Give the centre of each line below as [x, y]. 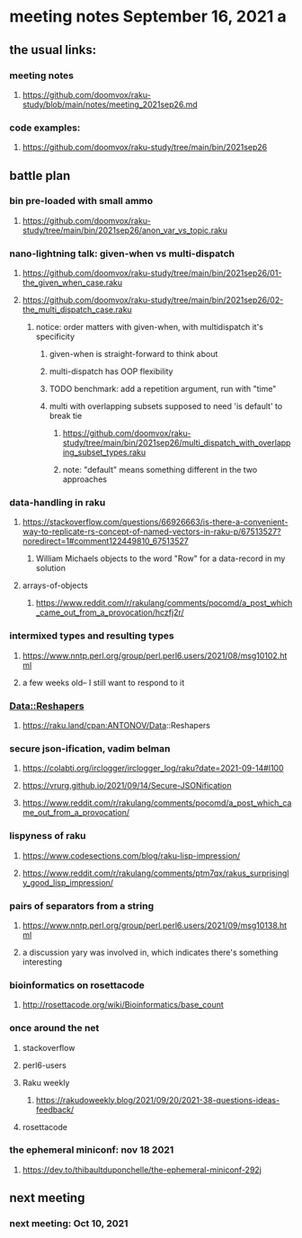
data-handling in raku [58, 503]
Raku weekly [46, 1082]
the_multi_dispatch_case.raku [77, 310]
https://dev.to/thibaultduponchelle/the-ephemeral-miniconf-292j [142, 1170]
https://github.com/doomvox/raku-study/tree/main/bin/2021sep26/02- [153, 300]
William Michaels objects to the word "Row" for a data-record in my [160, 558]
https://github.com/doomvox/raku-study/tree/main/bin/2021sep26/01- [152, 273]
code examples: [45, 128]
